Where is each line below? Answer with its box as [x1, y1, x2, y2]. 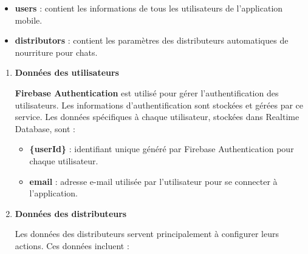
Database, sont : [15, 122, 75, 135]
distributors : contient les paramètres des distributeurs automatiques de [15, 34, 289, 47]
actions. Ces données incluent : [15, 239, 129, 252]
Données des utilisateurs [15, 66, 119, 79]
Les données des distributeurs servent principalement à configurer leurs [15, 227, 279, 240]
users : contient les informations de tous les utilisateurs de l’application [15, 2, 283, 14]
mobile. [15, 13, 43, 26]
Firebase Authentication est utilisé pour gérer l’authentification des [15, 86, 279, 99]
